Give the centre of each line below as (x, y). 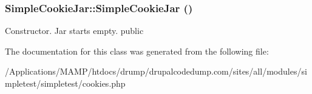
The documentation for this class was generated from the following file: (137, 51)
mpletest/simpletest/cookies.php (65, 83)
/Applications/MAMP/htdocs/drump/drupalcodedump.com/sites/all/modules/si (156, 71)
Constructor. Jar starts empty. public (74, 31)
